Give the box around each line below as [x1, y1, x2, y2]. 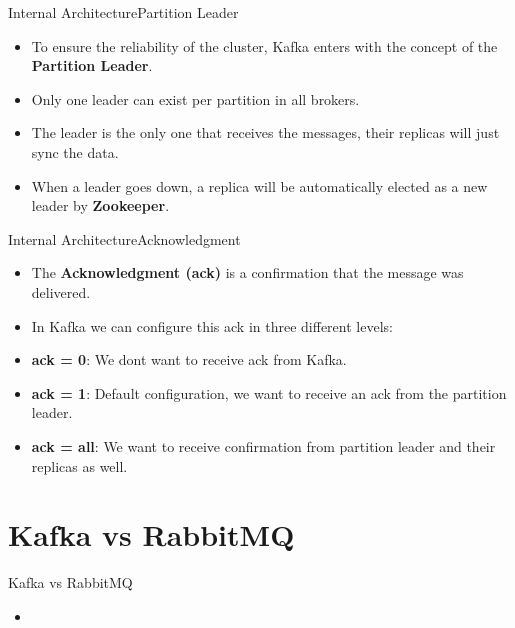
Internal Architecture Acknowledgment [8, 228, 241, 249]
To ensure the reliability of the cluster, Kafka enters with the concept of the [31, 35, 498, 56]
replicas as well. [31, 455, 128, 476]
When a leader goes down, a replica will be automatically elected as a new [31, 175, 488, 196]
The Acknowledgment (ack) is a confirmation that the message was [31, 262, 464, 283]
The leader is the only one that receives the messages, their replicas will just [31, 122, 500, 143]
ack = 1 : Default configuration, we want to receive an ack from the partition [31, 382, 507, 403]
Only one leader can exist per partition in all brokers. [31, 88, 360, 109]
